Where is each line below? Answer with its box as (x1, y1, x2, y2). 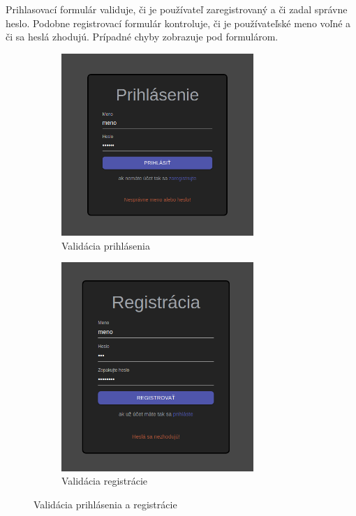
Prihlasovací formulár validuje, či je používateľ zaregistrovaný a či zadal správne (6, 2, 348, 16)
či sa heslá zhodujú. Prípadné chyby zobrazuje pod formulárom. (6, 29, 279, 44)
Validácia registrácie (61, 473, 148, 488)
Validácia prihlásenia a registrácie (34, 496, 177, 511)
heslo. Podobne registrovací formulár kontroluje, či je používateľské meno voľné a (6, 15, 351, 30)
